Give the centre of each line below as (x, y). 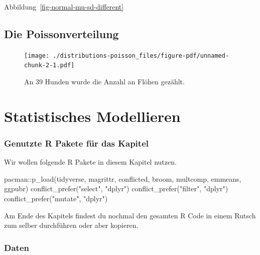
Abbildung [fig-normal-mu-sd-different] (64, 7)
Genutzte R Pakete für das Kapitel (76, 143)
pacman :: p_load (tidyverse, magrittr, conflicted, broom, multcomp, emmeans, (123, 178)
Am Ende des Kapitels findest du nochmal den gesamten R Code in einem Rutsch (130, 215)
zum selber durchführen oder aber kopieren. (71, 225)
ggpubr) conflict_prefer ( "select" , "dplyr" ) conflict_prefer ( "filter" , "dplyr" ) (116, 188)
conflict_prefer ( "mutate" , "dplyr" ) (56, 199)
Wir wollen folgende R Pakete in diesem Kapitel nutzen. (90, 162)
